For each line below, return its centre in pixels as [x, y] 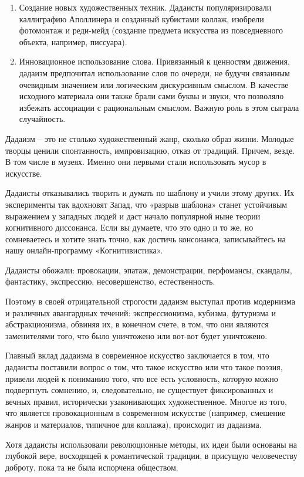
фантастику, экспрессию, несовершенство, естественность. [110, 281]
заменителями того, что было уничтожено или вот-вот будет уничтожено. [136, 335]
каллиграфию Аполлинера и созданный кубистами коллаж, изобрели [141, 18]
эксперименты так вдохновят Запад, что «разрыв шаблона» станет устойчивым [146, 204]
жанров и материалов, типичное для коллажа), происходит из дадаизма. [134, 424]
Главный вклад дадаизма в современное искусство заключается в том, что [137, 355]
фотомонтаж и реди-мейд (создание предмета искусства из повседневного [151, 30]
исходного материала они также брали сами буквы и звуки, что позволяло [151, 96]
